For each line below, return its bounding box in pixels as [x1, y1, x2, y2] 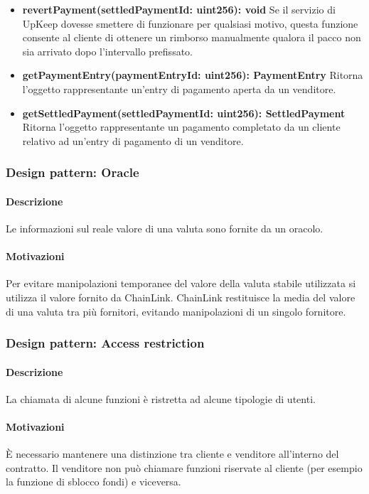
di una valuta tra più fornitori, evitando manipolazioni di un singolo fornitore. [6, 304, 346, 318]
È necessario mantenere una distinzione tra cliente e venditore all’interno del [6, 446, 339, 461]
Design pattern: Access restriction [6, 334, 205, 352]
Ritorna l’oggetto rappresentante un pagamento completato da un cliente [22, 119, 341, 134]
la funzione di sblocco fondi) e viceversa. [6, 474, 181, 489]
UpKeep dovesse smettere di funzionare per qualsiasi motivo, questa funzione [22, 16, 358, 31]
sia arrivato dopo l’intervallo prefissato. [22, 43, 193, 58]
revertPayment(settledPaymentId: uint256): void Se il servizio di [22, 2, 336, 16]
